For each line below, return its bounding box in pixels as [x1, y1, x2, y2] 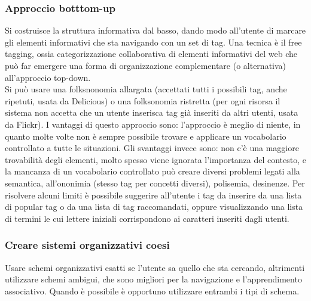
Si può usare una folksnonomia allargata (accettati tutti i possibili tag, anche [5, 83, 287, 95]
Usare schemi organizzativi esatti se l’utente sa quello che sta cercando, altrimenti [5, 261, 305, 273]
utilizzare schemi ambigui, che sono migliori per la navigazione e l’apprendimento [5, 273, 302, 285]
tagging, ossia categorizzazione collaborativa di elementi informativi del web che [5, 47, 298, 60]
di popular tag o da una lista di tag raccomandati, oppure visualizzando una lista [5, 200, 303, 213]
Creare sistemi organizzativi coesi [5, 237, 170, 252]
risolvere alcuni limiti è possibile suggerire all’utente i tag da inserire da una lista [5, 188, 302, 201]
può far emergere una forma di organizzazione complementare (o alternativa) [5, 59, 286, 71]
